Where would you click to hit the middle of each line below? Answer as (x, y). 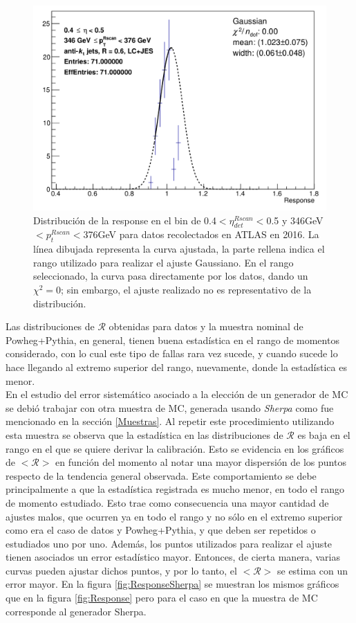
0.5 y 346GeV (295, 220)
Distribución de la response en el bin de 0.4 (125, 220)
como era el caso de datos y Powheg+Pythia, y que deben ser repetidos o (161, 530)
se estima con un (312, 570)
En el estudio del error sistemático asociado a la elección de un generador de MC (177, 394)
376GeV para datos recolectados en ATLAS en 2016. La (201, 234)
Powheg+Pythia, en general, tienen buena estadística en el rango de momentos (172, 340)
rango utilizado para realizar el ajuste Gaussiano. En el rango (163, 262)
